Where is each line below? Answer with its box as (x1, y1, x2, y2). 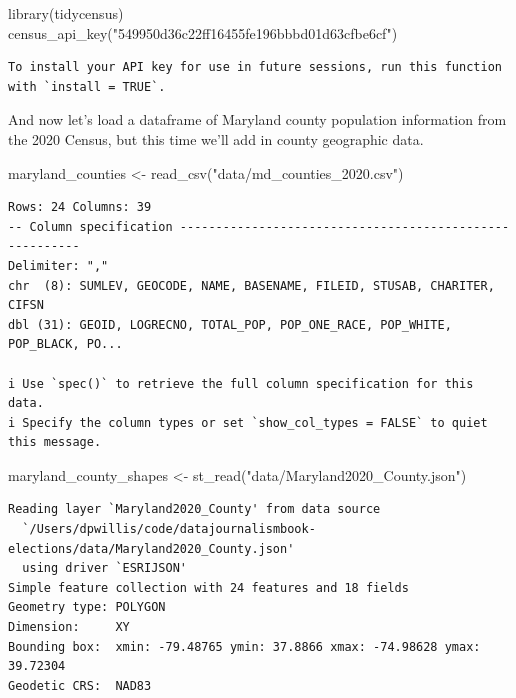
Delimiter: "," (8, 258, 109, 273)
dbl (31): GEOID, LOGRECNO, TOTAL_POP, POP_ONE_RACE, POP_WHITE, (8, 317, 452, 332)
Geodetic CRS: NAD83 (8, 678, 152, 693)
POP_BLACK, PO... (8, 337, 123, 352)
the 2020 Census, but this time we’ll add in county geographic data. (8, 128, 424, 149)
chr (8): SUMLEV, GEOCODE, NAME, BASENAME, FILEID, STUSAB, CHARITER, (8, 278, 495, 293)
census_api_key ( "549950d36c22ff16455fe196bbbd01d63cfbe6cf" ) (8, 22, 398, 43)
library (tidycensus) (8, 3, 124, 23)
